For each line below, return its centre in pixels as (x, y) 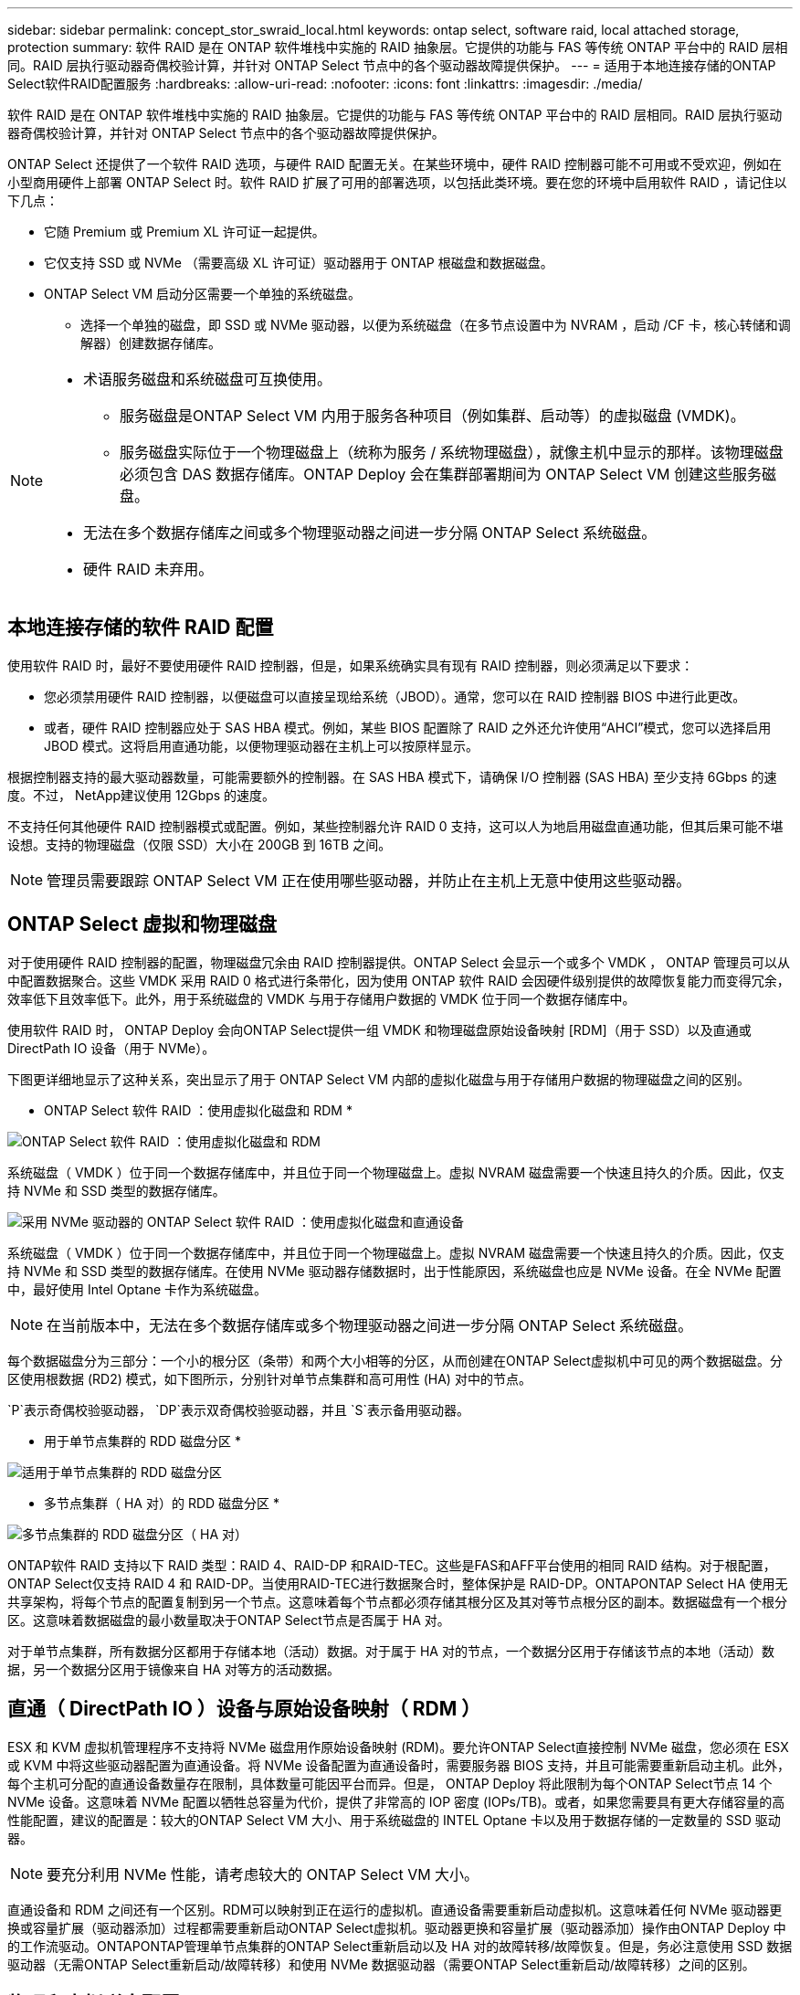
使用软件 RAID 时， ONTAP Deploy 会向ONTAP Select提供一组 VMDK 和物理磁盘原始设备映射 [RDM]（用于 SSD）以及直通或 (379, 1029)
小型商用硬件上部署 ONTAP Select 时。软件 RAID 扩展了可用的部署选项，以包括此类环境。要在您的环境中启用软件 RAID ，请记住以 (397, 182)
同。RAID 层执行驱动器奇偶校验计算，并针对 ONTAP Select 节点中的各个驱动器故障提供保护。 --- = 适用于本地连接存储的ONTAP (392, 65)
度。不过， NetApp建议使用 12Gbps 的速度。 (142, 795)
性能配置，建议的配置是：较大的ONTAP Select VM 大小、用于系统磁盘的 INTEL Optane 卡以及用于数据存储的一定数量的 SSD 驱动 (394, 1820)
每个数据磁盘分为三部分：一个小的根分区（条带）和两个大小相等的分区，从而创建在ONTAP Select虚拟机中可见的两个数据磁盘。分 (395, 1360)
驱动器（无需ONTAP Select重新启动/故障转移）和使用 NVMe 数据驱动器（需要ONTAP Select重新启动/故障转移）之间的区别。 (381, 1964)
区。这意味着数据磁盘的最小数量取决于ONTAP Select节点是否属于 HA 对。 (229, 1620)
